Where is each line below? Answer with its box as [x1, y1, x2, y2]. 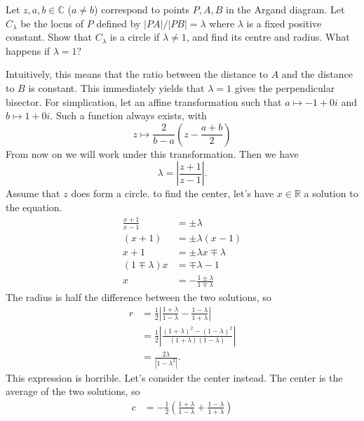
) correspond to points [94, 2, 190, 16]
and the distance [281, 67, 353, 81]
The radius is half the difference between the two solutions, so [6, 290, 271, 305]
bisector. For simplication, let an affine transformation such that [6, 94, 282, 109]
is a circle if [109, 29, 160, 44]
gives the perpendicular [234, 80, 335, 95]
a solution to [304, 186, 358, 201]
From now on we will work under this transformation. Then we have [6, 146, 299, 161]
